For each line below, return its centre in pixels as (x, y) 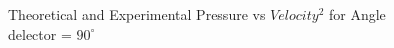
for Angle (357, 14)
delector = (40, 33)
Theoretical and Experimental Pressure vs (137, 14)
